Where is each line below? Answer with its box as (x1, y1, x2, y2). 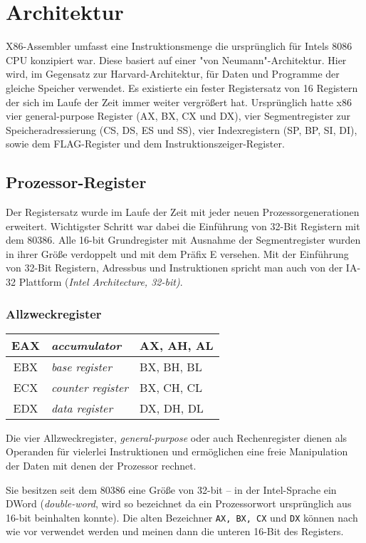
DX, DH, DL (140, 399, 204, 416)
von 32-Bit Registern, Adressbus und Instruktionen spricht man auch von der (6, 260, 343, 275)
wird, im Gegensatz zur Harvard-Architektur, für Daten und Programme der (6, 66, 340, 81)
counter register (51, 378, 129, 395)
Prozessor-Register (6, 171, 147, 193)
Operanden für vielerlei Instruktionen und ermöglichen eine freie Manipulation (6, 444, 348, 459)
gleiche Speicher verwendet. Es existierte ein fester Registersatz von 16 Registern (6, 80, 358, 95)
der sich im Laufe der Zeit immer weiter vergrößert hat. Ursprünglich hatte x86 (6, 94, 352, 109)
